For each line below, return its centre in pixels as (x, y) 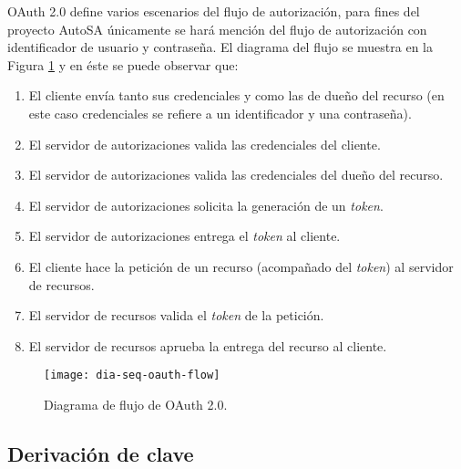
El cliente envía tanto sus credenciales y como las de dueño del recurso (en (236, 95)
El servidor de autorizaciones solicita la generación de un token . (206, 205)
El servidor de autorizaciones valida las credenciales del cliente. (205, 144)
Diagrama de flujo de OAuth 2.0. (136, 404)
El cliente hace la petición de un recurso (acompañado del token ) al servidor (241, 266)
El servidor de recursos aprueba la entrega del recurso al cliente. (208, 345)
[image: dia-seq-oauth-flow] (132, 375)
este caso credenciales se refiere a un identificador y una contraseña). (220, 113)
